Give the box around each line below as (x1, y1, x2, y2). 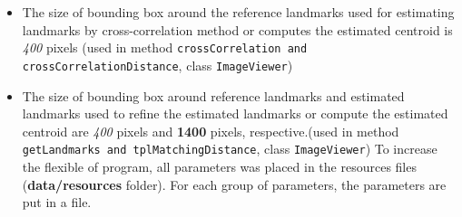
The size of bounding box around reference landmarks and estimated (22, 86, 405, 105)
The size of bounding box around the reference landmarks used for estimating (22, 3, 455, 21)
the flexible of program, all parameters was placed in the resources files (22, 156, 417, 175)
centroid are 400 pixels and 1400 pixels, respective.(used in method (22, 121, 399, 140)
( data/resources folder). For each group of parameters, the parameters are (22, 175, 447, 193)
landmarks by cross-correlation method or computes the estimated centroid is (22, 20, 453, 39)
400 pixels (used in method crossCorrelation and (22, 38, 308, 57)
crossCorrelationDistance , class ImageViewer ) (22, 55, 293, 74)
